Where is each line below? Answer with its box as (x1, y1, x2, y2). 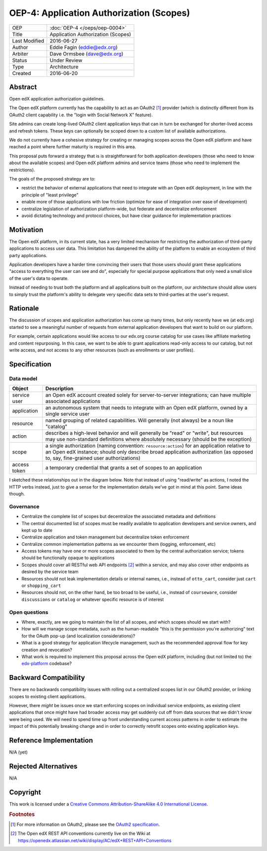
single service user (45, 410, 90, 417)
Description (45, 385, 74, 392)
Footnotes (9, 811, 35, 818)
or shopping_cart (21, 582, 61, 588)
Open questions (9, 609, 48, 616)
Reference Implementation (9, 736, 93, 744)
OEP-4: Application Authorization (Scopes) (9, 7, 190, 18)
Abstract (9, 83, 37, 91)
